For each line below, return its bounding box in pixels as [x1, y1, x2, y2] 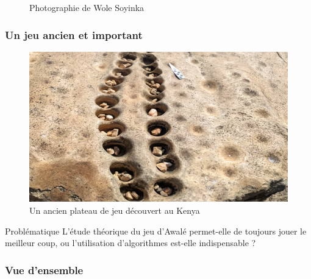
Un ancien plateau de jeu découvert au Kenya [29, 203, 200, 216]
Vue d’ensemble [5, 262, 84, 277]
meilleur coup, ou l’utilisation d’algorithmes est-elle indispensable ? [5, 236, 256, 249]
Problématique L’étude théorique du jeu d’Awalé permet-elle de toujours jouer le [5, 224, 307, 237]
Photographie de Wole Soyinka [29, 1, 145, 13]
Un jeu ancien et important [5, 27, 143, 42]
